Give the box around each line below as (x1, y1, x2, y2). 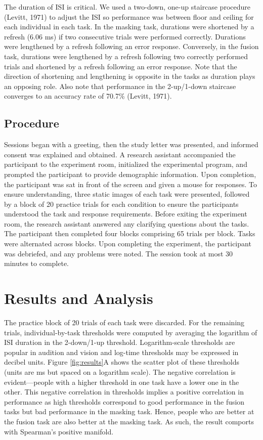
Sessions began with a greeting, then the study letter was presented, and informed (4, 139, 258, 150)
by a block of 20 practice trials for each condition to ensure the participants (4, 198, 239, 209)
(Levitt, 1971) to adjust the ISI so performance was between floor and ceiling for (4, 11, 254, 22)
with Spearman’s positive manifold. (4, 426, 114, 436)
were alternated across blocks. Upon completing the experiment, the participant (4, 238, 251, 249)
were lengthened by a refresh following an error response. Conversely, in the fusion (4, 41, 259, 52)
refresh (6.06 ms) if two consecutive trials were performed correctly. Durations (4, 31, 246, 41)
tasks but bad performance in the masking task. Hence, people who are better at (4, 406, 254, 417)
